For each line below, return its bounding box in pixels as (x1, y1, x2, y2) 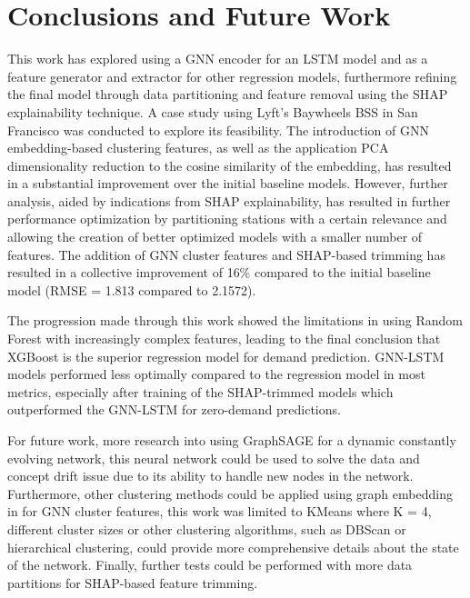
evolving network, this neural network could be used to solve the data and (7, 448, 420, 467)
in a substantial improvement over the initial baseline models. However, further (7, 174, 448, 193)
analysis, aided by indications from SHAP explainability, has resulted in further (7, 191, 451, 210)
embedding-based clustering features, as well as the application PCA (7, 138, 389, 157)
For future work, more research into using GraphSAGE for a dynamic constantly (7, 431, 456, 449)
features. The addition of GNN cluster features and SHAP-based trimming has (7, 244, 445, 264)
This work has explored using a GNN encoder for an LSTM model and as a (7, 49, 428, 68)
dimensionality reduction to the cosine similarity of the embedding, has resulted (7, 155, 452, 174)
